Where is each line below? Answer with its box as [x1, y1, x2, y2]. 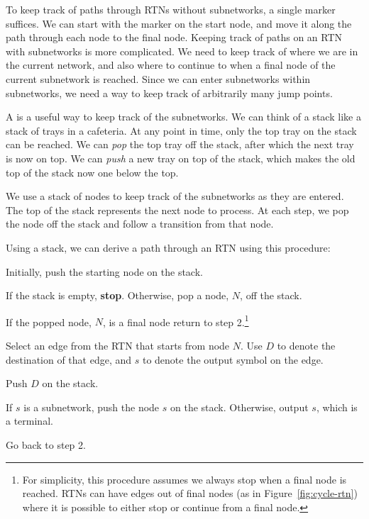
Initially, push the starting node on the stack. [6, 264, 203, 279]
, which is [316, 399, 358, 414]
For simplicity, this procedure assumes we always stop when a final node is [22, 471, 347, 486]
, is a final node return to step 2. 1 [102, 312, 249, 329]
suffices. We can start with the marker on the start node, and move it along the [6, 16, 352, 30]
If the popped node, [6, 314, 92, 329]
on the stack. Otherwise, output [170, 399, 309, 414]
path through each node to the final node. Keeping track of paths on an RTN [6, 30, 343, 45]
